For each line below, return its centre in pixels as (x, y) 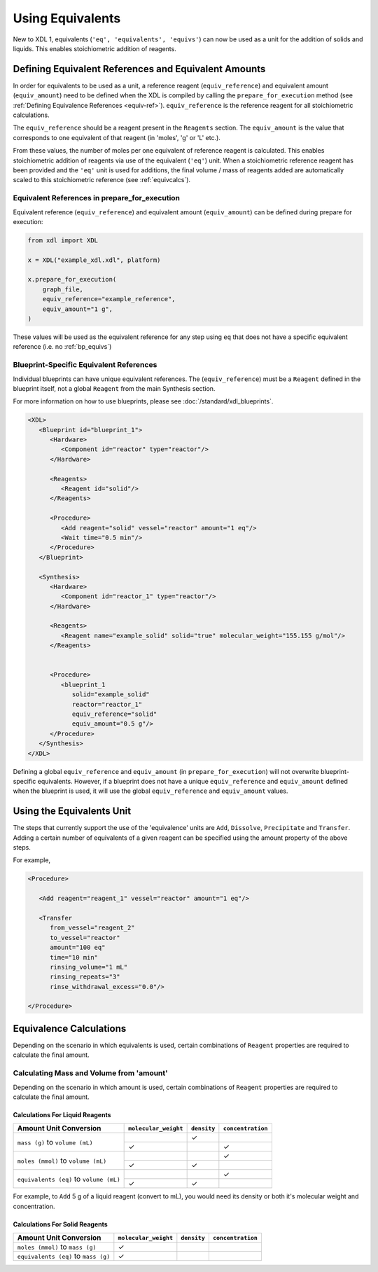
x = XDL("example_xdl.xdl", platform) (94, 260)
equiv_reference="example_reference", (109, 299)
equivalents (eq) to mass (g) (64, 1256)
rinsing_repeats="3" (85, 977)
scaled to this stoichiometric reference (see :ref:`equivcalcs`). (102, 180)
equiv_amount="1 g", (78, 309)
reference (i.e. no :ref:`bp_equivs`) (62, 347)
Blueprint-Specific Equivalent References (85, 365)
